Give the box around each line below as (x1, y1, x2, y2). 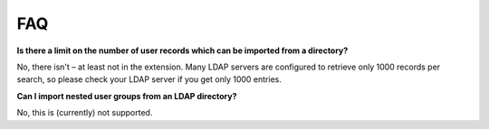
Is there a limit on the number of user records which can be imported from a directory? (16, 45, 349, 56)
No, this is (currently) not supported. (16, 107, 153, 118)
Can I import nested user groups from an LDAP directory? (16, 90, 237, 101)
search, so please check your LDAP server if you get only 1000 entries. (16, 74, 283, 85)
